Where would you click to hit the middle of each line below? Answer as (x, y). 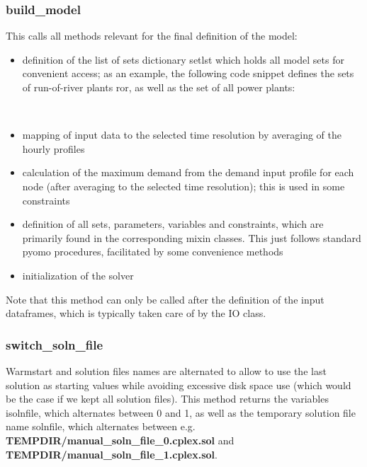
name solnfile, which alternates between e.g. (101, 426)
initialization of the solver (78, 275)
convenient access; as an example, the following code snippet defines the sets (188, 73)
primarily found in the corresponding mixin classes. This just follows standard (192, 237)
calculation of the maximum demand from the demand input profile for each (188, 172)
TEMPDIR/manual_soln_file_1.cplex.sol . (112, 454)
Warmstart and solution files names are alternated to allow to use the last (166, 370)
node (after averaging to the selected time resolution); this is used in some (183, 186)
